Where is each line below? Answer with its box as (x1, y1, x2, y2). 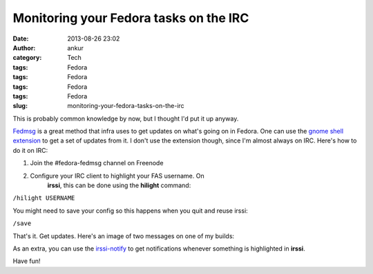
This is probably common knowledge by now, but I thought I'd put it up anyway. (12, 114, 239, 123)
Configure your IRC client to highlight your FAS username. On (30, 171, 204, 180)
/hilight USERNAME (12, 194, 75, 202)
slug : (12, 102, 28, 110)
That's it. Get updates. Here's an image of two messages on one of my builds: (12, 231, 235, 240)
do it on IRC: (12, 146, 48, 154)
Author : (12, 43, 36, 52)
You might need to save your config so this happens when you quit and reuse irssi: (12, 207, 248, 215)
